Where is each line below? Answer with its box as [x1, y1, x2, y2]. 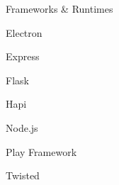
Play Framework [6, 144, 77, 159]
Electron [6, 25, 42, 40]
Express [6, 49, 40, 64]
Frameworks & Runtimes [6, 1, 113, 16]
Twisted [6, 168, 40, 183]
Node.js [6, 120, 38, 135]
